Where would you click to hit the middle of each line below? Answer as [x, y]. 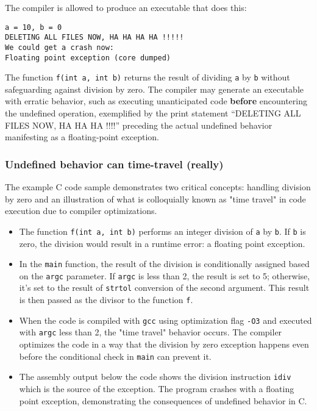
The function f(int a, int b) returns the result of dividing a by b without [148, 77]
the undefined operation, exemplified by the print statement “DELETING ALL [153, 113]
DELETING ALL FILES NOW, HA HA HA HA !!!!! [94, 38]
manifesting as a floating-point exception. [82, 137]
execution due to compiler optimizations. [81, 211]
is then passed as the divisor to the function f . [106, 300]
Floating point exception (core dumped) [88, 58]
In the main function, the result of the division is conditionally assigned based [164, 264]
